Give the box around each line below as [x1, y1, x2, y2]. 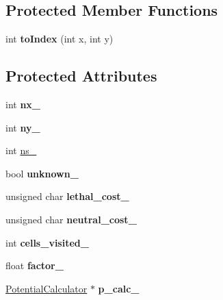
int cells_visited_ [5, 235, 89, 249]
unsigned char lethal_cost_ [5, 189, 129, 203]
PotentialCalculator [5, 281, 88, 295]
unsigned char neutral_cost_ [5, 212, 137, 226]
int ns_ [5, 143, 37, 158]
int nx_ [5, 97, 41, 111]
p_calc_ [98, 281, 140, 295]
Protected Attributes [5, 65, 157, 86]
